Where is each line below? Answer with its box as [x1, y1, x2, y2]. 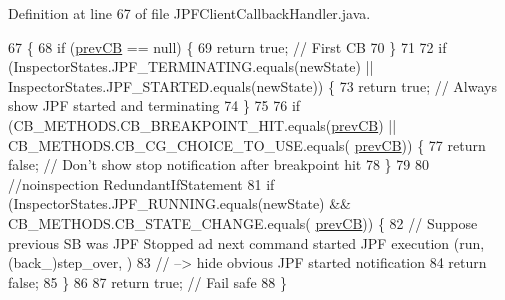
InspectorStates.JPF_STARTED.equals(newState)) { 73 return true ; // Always [8, 75, 497, 96]
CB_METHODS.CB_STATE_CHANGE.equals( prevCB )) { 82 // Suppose [8, 212, 478, 233]
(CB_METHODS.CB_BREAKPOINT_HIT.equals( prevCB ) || [8, 114, 397, 135]
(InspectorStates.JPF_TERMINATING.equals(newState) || [8, 56, 374, 77]
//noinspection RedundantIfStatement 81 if [8, 173, 275, 194]
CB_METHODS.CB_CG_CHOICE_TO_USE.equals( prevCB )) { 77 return [8, 134, 486, 155]
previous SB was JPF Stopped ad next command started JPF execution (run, [8, 232, 485, 253]
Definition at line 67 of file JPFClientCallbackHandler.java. [8, 3, 371, 23]
